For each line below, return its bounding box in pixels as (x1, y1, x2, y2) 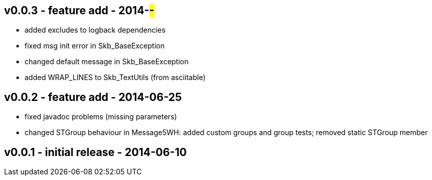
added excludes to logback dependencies (25, 25, 166, 35)
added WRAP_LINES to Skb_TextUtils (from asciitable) (25, 73, 206, 82)
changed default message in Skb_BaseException (25, 57, 189, 66)
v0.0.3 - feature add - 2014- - (4, 4, 154, 17)
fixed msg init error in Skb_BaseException (25, 41, 165, 50)
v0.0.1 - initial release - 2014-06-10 (4, 145, 187, 159)
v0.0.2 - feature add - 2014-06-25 (4, 90, 182, 104)
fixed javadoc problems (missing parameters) (25, 112, 177, 121)
